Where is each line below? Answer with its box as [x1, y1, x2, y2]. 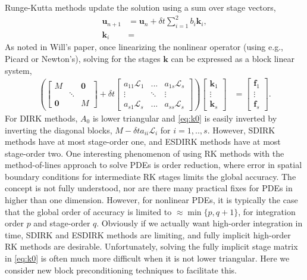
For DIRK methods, [5, 111, 78, 124]
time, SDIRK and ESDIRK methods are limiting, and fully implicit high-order [5, 228, 291, 241]
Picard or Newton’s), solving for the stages [5, 52, 161, 64]
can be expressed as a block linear [171, 52, 295, 64]
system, [5, 64, 32, 76]
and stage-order [33, 217, 90, 229]
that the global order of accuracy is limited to [5, 205, 172, 217]
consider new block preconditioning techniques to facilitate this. [5, 263, 237, 276]
